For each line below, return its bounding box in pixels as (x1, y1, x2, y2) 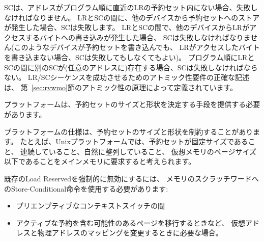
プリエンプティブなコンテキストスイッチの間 (16, 200, 165, 211)
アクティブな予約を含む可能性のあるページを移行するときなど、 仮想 (16, 217, 245, 228)
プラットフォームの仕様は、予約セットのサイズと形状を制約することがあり (4, 126, 253, 137)
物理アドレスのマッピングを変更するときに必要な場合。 (37, 227, 223, 238)
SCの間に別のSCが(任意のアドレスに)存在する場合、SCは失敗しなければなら (4, 62, 258, 72)
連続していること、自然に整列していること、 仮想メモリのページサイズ (20, 146, 257, 156)
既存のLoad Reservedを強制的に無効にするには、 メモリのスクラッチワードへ (4, 173, 259, 183)
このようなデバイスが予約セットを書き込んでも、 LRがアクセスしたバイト (14, 42, 260, 52)
